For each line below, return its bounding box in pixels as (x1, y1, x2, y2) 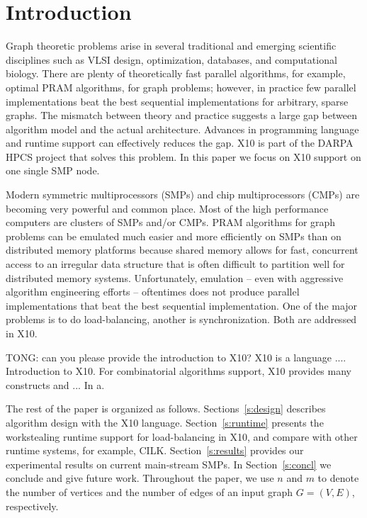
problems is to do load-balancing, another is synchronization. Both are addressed (6, 312, 357, 327)
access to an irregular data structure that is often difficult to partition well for (6, 257, 345, 271)
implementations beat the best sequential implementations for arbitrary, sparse (6, 94, 349, 108)
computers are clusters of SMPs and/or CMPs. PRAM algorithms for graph (6, 215, 336, 230)
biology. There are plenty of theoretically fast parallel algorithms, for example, (6, 66, 346, 81)
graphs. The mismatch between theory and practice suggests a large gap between (6, 108, 357, 123)
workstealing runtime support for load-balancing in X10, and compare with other (6, 429, 358, 444)
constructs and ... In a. (6, 377, 105, 392)
